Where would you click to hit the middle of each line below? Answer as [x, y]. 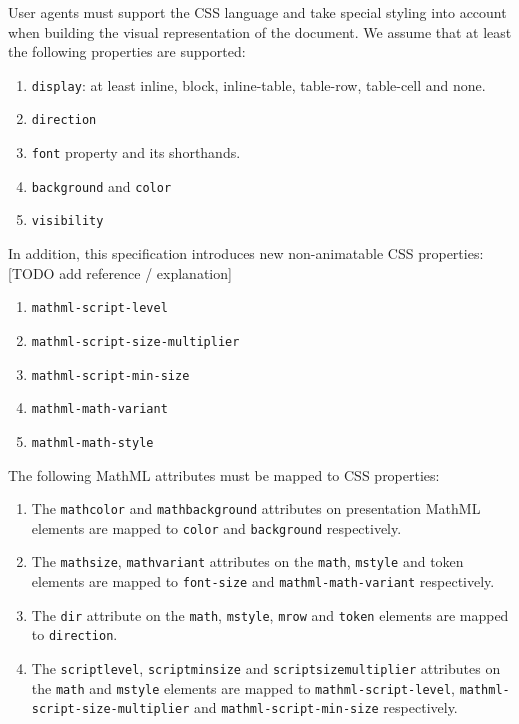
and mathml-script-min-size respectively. [325, 707]
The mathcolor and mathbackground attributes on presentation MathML [256, 508]
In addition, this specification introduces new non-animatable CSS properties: [246, 253]
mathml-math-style [92, 442]
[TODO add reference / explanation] [120, 272]
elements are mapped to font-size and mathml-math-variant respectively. [263, 581]
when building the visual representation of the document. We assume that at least [260, 31]
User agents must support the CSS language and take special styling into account [257, 12]
